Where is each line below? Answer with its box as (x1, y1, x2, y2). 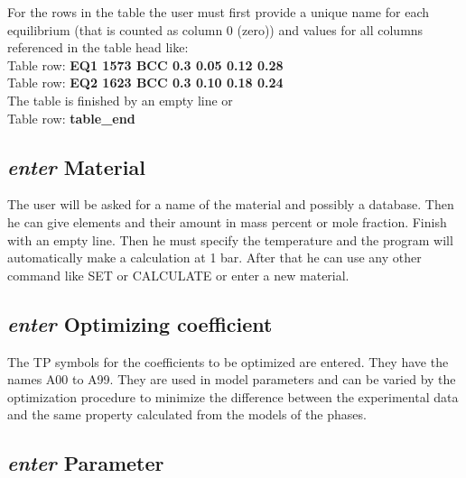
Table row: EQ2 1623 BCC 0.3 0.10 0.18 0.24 (7, 73, 284, 92)
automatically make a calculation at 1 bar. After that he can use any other (7, 248, 422, 267)
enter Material (7, 152, 145, 180)
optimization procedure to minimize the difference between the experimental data (7, 387, 459, 406)
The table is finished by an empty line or (7, 90, 233, 109)
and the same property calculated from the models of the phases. (7, 405, 367, 424)
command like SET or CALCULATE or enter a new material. (7, 265, 349, 284)
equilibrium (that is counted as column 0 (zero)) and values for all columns (7, 20, 424, 39)
